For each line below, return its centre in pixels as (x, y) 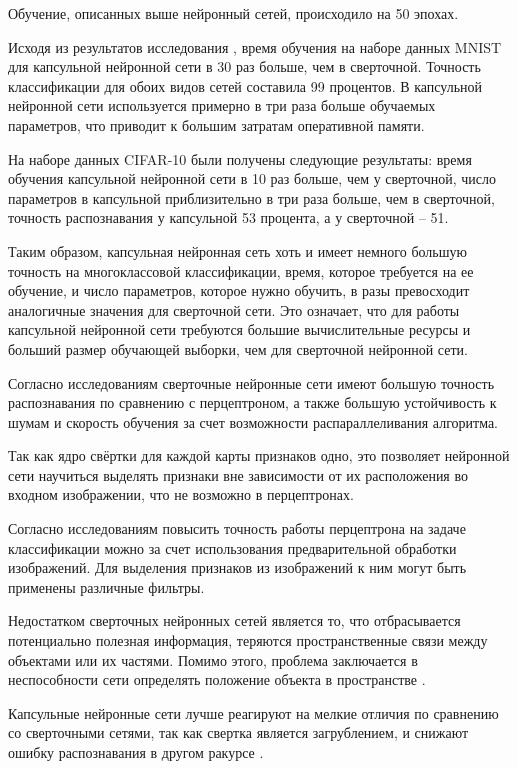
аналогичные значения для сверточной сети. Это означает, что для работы (234, 309)
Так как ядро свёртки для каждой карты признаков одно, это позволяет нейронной (259, 455)
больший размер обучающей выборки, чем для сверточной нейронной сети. (238, 348)
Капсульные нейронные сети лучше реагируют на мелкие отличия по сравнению (253, 712)
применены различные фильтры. (106, 586)
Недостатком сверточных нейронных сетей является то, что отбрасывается (234, 620)
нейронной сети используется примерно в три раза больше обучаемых (222, 105)
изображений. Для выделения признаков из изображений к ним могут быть (237, 567)
